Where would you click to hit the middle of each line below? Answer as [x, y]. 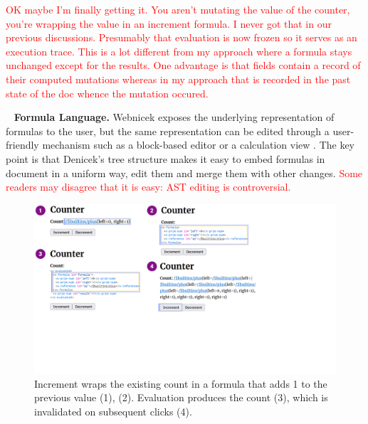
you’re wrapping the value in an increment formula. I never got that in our [169, 23]
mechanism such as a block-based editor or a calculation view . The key [199, 145]
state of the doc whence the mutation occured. [107, 93]
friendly [22, 145]
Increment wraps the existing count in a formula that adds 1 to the [181, 383]
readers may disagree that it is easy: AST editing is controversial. [148, 187]
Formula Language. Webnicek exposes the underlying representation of [174, 117]
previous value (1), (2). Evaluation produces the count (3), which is [181, 397]
